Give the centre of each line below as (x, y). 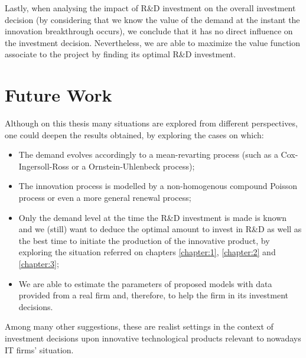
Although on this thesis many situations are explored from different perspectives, (151, 123)
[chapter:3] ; (39, 264)
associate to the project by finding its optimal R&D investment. (121, 54)
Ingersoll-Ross (44, 166)
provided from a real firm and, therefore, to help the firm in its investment (154, 295)
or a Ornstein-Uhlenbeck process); (133, 166)
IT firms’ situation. (39, 349)
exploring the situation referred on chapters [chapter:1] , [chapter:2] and (147, 252)
